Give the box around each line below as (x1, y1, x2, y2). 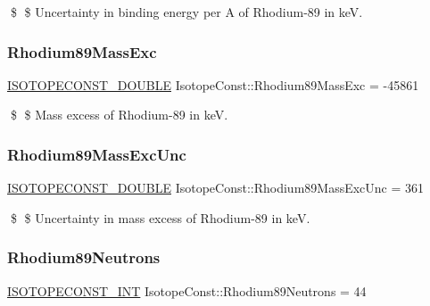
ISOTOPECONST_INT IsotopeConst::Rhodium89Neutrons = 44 (7, 281, 367, 300)
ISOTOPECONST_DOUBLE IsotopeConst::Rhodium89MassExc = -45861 (7, 75, 419, 94)
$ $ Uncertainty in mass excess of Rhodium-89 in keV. (10, 208, 310, 227)
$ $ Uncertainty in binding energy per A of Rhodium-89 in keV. (10, 3, 363, 21)
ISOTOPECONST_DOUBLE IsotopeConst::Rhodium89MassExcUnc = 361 (7, 178, 425, 197)
